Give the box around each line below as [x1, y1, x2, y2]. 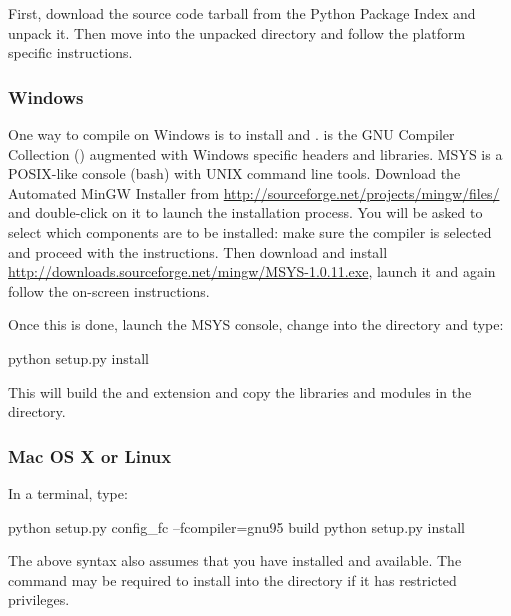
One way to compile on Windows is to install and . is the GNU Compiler [8, 124, 455, 144]
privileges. [8, 589, 70, 610]
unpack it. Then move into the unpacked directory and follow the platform [8, 22, 466, 43]
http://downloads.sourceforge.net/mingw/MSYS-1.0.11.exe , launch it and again [8, 261, 496, 282]
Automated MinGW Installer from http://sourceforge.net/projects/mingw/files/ [8, 182, 500, 203]
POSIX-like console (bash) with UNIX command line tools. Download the [8, 163, 461, 184]
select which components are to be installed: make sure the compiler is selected [8, 221, 492, 242]
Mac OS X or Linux [8, 443, 172, 468]
